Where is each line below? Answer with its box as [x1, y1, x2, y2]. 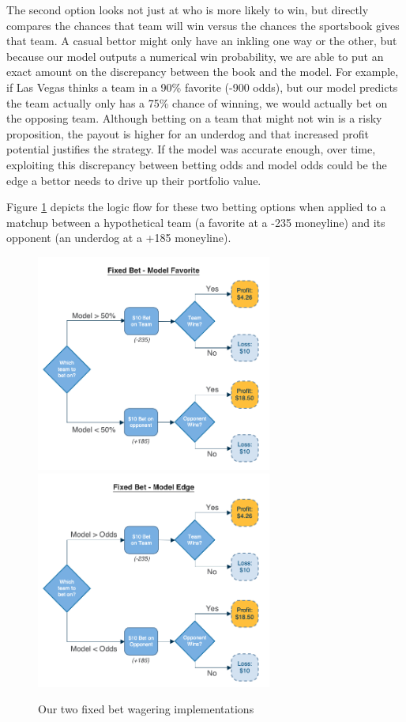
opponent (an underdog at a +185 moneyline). [6, 229, 231, 246]
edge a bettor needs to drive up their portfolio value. [6, 172, 261, 188]
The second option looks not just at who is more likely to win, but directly [6, 2, 369, 17]
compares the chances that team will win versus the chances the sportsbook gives [6, 17, 400, 33]
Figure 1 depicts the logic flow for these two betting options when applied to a [6, 198, 386, 215]
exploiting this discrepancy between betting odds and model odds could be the [6, 156, 387, 172]
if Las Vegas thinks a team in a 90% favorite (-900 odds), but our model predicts [6, 78, 398, 95]
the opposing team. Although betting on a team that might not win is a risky [6, 110, 382, 127]
